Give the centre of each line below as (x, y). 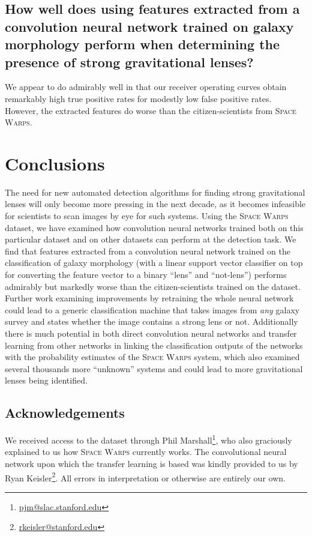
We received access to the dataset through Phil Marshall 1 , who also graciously (148, 439)
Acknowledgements (65, 413)
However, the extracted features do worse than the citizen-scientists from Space (151, 110)
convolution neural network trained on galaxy (149, 26)
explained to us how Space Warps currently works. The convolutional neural (146, 452)
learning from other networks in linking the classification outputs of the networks (154, 345)
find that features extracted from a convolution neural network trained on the (148, 251)
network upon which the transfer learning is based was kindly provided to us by (151, 464)
